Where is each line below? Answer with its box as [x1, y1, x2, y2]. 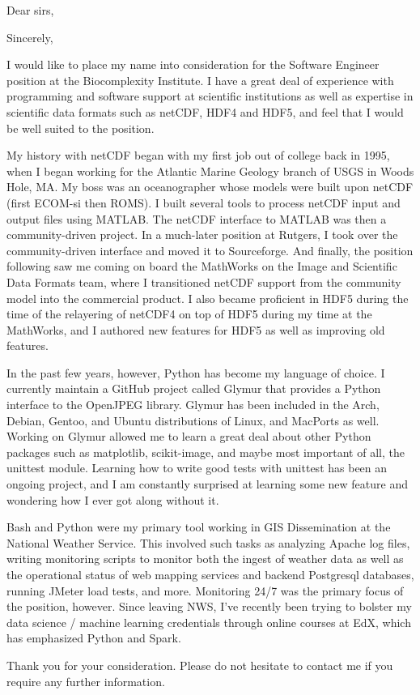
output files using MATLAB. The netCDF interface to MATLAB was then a [6, 210, 387, 227]
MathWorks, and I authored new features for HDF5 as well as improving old [6, 321, 385, 338]
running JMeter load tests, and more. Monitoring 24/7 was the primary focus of [6, 582, 404, 599]
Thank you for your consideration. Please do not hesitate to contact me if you [6, 656, 393, 673]
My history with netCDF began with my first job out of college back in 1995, [6, 147, 390, 164]
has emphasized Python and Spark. [6, 629, 181, 646]
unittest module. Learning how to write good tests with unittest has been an [6, 459, 388, 476]
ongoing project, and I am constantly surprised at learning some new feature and [6, 475, 408, 492]
